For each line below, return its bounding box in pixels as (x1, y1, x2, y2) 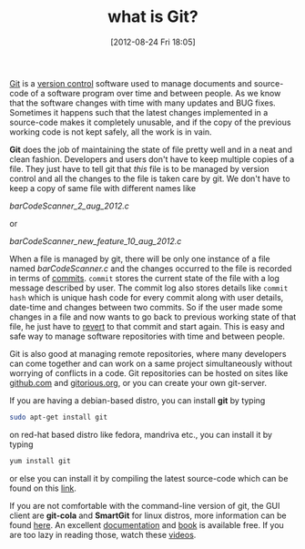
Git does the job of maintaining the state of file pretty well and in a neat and (9, 144, 293, 155)
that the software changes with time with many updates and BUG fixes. (9, 97, 276, 108)
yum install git (9, 456, 71, 465)
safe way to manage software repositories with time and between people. (9, 330, 285, 341)
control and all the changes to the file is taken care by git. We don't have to (9, 173, 290, 184)
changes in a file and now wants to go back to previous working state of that (9, 311, 297, 322)
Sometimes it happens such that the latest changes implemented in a (9, 107, 269, 117)
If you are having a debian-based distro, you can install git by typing (9, 394, 266, 406)
